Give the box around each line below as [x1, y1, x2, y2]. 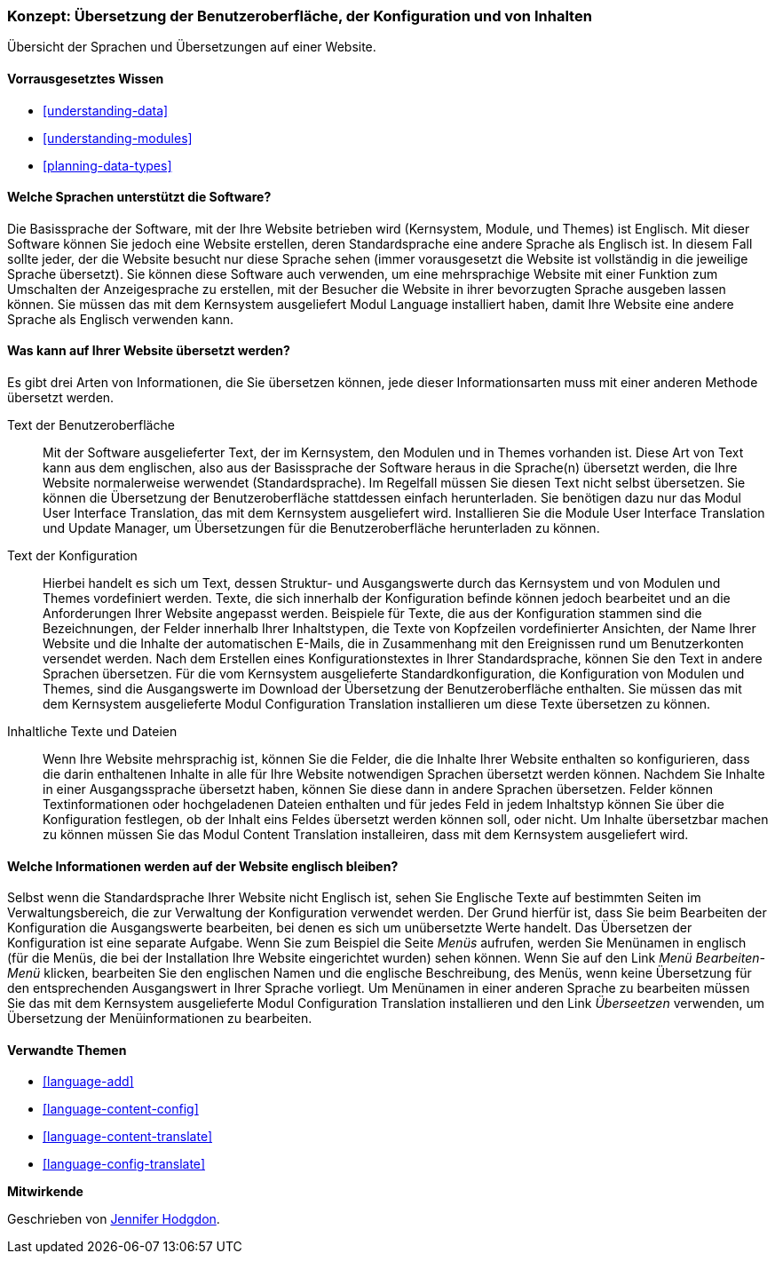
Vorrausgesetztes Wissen [7, 70, 164, 86]
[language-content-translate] [43, 1129, 213, 1145]
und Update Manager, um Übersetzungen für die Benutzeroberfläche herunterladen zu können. [43, 520, 600, 536]
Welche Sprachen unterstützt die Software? [7, 189, 272, 205]
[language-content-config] [43, 1101, 199, 1117]
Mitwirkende [7, 1184, 83, 1200]
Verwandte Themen [7, 1042, 127, 1058]
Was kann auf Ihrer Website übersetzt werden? [7, 343, 290, 359]
